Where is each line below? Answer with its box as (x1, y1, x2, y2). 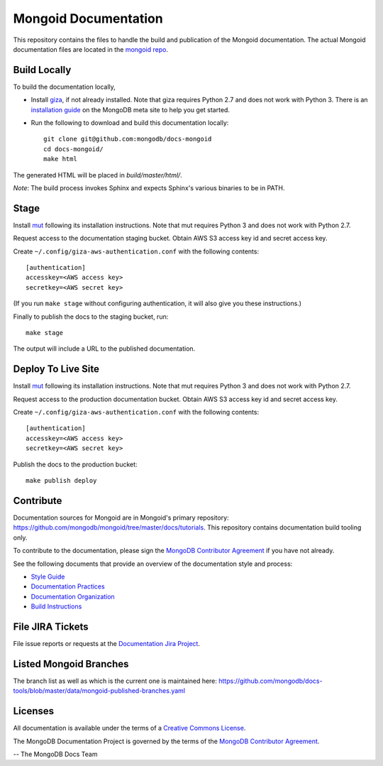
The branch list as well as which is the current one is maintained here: (13, 677, 218, 685)
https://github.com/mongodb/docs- (218, 677, 323, 685)
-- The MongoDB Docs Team (13, 750, 98, 758)
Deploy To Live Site (13, 363, 99, 376)
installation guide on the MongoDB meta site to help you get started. (30, 105, 231, 114)
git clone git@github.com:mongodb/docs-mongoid (43, 135, 212, 143)
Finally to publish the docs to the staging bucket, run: (13, 312, 169, 321)
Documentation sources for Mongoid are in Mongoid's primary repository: (13, 513, 230, 522)
